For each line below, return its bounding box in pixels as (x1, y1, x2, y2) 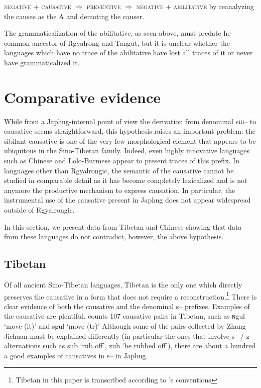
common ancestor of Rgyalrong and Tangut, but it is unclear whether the (4, 37, 230, 48)
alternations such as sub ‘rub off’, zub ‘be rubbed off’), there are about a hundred (4, 340, 256, 351)
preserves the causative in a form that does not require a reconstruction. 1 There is (4, 289, 257, 302)
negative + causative (4, 1, 71, 11)
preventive (86, 1, 121, 11)
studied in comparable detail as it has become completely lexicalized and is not (4, 175, 247, 185)
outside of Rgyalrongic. (4, 205, 75, 215)
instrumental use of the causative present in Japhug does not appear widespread (4, 195, 251, 205)
